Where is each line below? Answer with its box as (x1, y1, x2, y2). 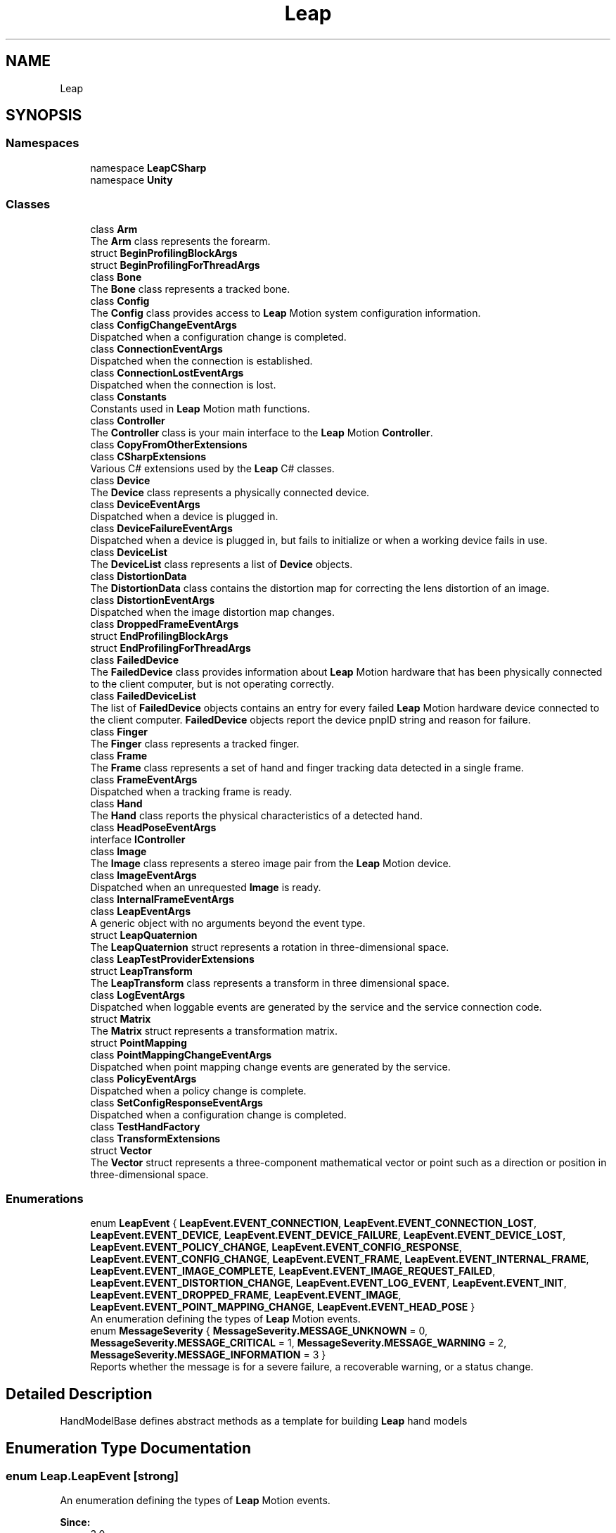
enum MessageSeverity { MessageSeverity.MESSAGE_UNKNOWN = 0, (90, 1325, 428, 1337)
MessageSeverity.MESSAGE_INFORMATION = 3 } (90, 1349, 326, 1361)
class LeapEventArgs (90, 904, 191, 917)
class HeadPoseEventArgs (90, 821, 217, 833)
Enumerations (6, 1191, 84, 1206)
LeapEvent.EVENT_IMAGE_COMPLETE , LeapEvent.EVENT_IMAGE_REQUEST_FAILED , (90, 1265, 496, 1277)
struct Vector (90, 1144, 152, 1156)
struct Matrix (90, 1012, 151, 1025)
